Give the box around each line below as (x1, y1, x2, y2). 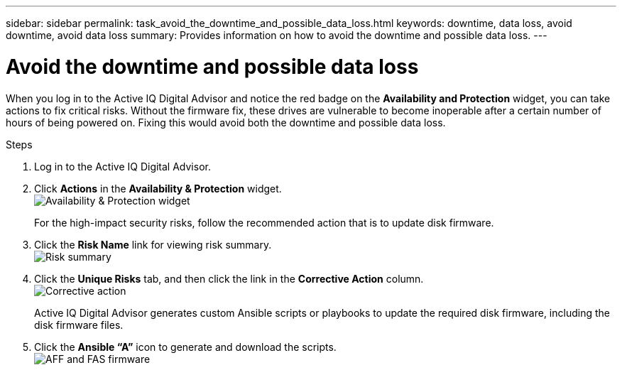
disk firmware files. (34, 318, 124, 331)
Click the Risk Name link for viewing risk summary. (34, 238, 272, 251)
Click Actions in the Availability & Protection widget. (34, 182, 282, 195)
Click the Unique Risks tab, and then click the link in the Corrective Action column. (34, 272, 424, 285)
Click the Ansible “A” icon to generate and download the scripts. (34, 340, 337, 353)
